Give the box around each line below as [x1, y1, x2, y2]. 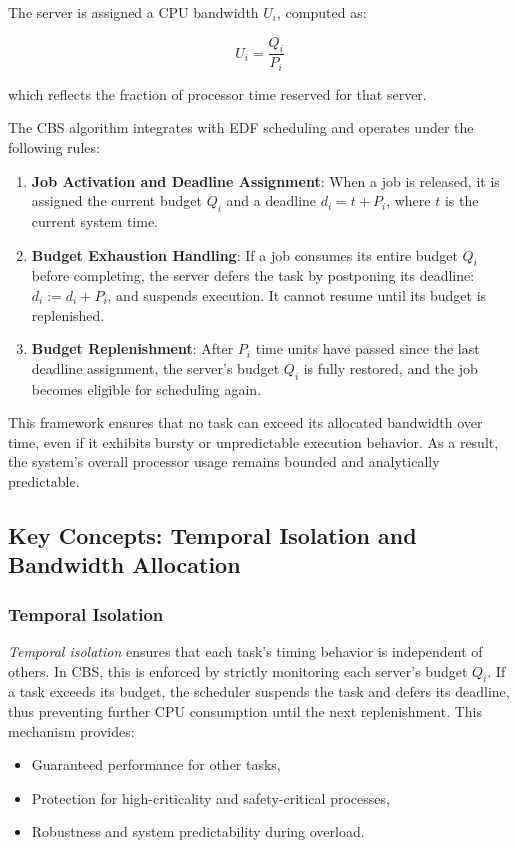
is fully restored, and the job [303, 357, 478, 378]
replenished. [31, 304, 105, 325]
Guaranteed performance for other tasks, [31, 754, 281, 775]
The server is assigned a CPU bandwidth [8, 2, 259, 22]
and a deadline [226, 190, 317, 211]
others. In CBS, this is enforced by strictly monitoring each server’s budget [8, 660, 468, 681]
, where [386, 190, 431, 211]
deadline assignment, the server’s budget [31, 357, 280, 378]
